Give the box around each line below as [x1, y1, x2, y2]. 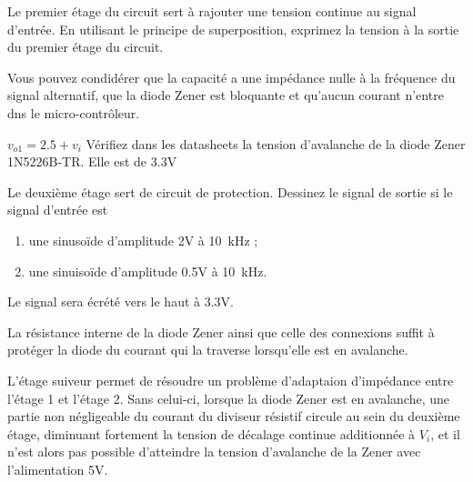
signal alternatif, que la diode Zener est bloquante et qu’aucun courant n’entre [7, 85, 444, 105]
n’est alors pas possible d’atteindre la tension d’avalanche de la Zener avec [7, 442, 421, 461]
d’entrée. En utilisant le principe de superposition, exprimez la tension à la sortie [7, 19, 459, 38]
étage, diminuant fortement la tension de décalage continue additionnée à [7, 424, 416, 443]
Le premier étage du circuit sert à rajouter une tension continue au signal [7, 2, 417, 20]
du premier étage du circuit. [7, 37, 164, 56]
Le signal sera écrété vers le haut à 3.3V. [7, 292, 234, 311]
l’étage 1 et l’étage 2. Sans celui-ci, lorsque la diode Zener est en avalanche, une [7, 388, 449, 407]
